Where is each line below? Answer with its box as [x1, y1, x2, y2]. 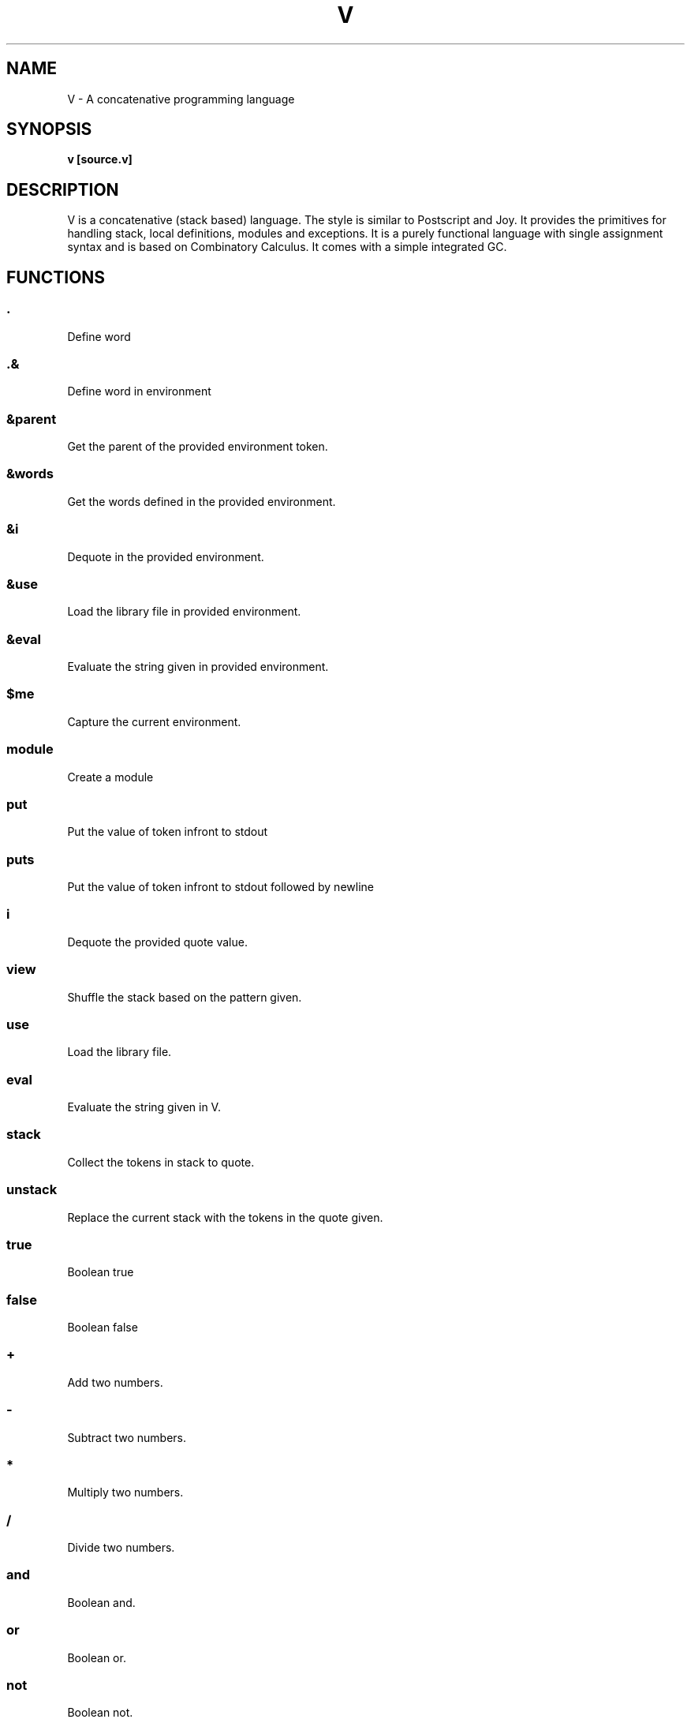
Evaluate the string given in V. [67, 1100, 221, 1114]
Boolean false [67, 1320, 138, 1334]
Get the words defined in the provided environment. [67, 494, 336, 508]
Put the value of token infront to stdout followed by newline [67, 880, 374, 893]
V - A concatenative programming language [67, 92, 295, 106]
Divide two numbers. [67, 1541, 175, 1554]
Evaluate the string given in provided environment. [67, 660, 329, 673]
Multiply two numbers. [67, 1485, 184, 1500]
